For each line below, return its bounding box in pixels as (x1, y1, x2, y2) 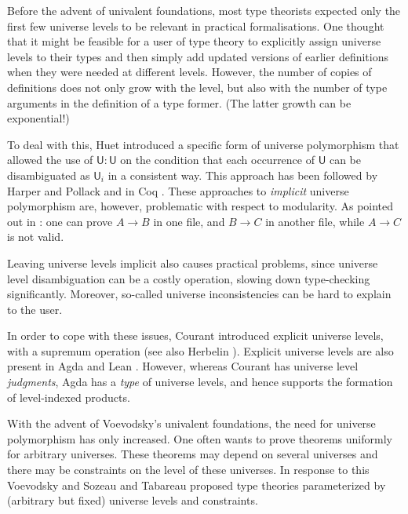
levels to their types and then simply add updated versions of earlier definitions (7, 48, 388, 64)
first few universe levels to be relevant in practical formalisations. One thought (7, 17, 384, 34)
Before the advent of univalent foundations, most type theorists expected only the (7, 2, 401, 18)
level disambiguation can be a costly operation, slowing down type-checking (7, 270, 370, 286)
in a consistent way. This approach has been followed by (107, 166, 378, 183)
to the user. (7, 301, 63, 317)
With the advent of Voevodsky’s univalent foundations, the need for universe (7, 415, 376, 432)
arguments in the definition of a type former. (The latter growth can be (7, 94, 352, 111)
